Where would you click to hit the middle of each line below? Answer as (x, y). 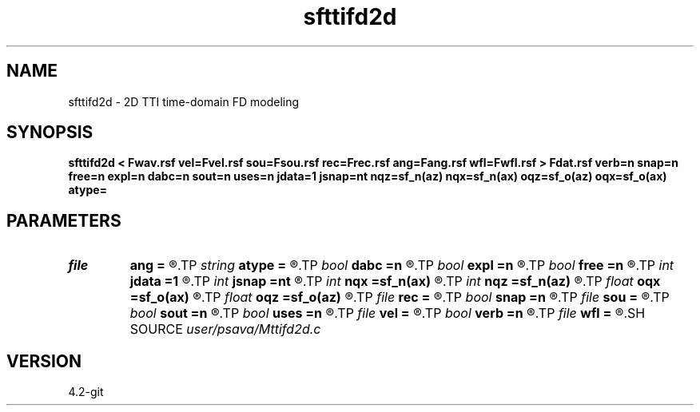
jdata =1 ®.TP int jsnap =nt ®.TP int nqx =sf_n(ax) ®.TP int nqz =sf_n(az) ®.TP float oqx (395, 281)
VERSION (44, 361)
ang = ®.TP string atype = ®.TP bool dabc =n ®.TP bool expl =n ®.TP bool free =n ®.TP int (402, 265)
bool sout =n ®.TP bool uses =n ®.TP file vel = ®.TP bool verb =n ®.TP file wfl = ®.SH (388, 313)
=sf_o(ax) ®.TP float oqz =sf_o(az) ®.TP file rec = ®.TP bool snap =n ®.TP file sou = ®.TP (400, 297)
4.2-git (86, 392)
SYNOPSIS (50, 133)
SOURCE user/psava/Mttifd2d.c (225, 329)
